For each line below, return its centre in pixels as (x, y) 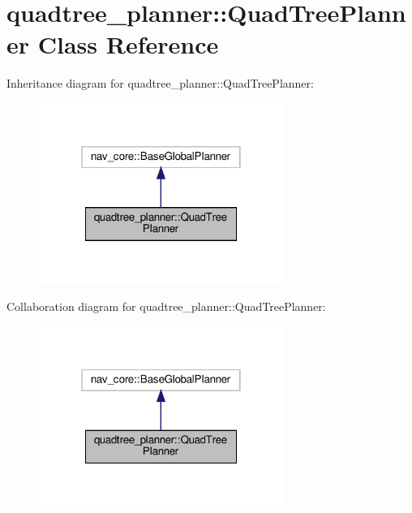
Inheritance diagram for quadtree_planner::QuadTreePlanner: (160, 83)
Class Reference (128, 44)
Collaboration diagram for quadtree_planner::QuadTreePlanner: (166, 306)
